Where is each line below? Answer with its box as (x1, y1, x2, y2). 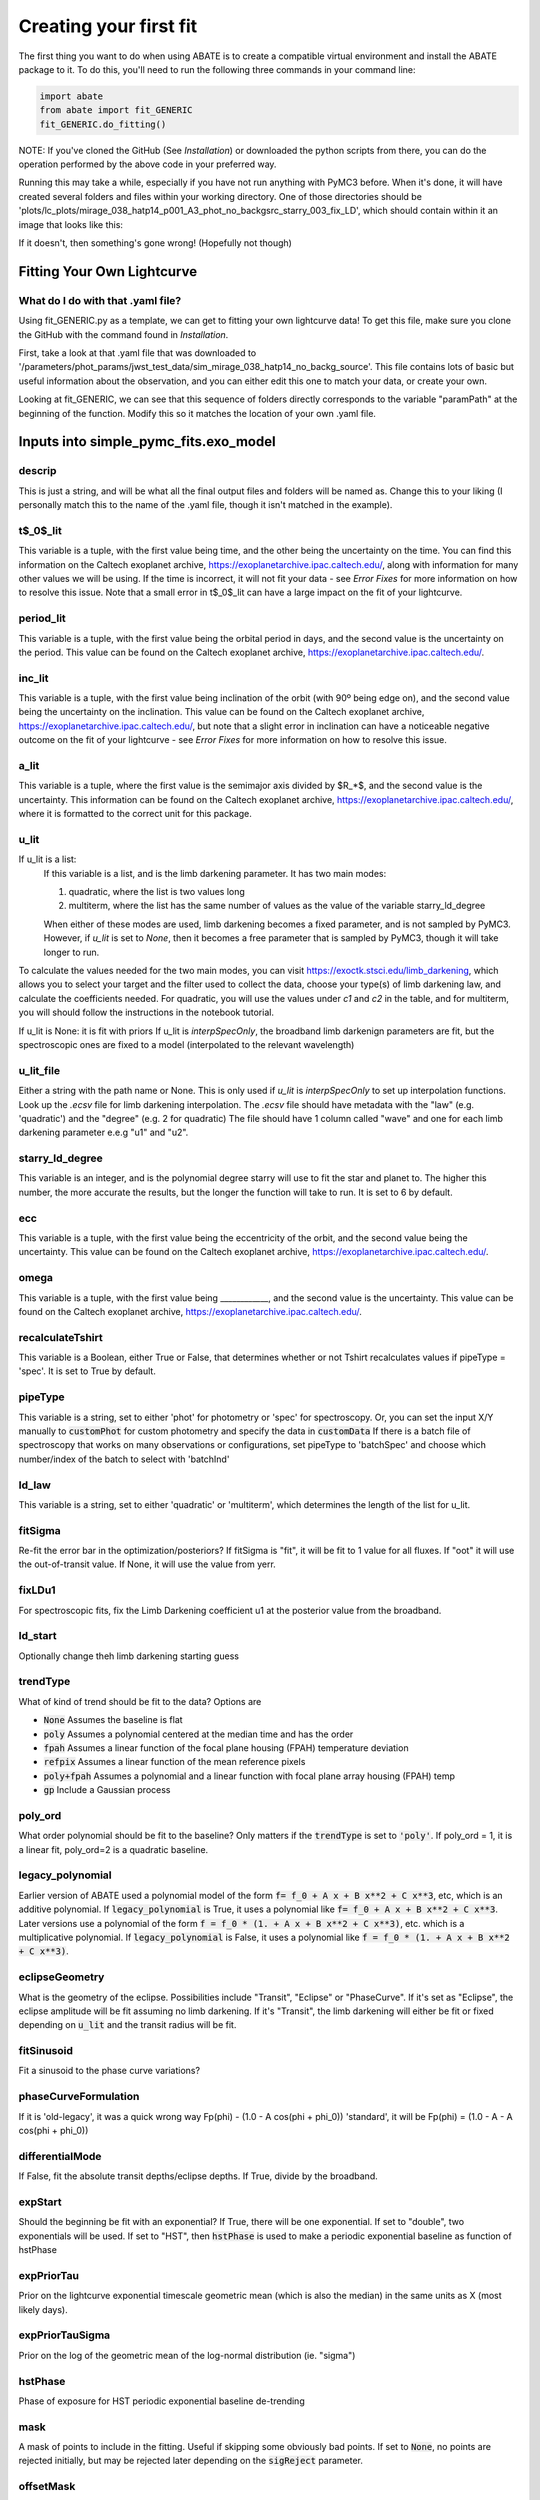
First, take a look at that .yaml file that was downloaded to (18, 346, 257, 359)
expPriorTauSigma (18, 2328, 111, 2342)
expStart (18, 2195, 62, 2209)
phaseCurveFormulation (18, 2090, 140, 2104)
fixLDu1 (18, 1583, 56, 1597)
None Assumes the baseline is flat (43, 1714, 184, 1726)
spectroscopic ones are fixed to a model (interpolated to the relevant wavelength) (18, 1038, 355, 1050)
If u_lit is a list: (18, 853, 77, 865)
